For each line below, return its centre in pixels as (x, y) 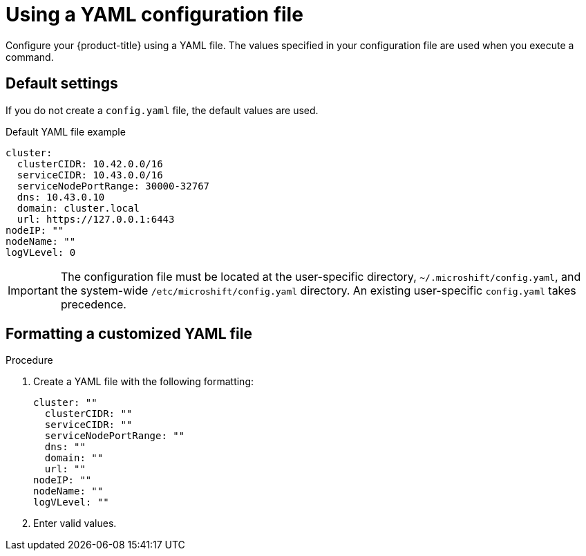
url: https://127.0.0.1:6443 (96, 219)
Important (33, 290)
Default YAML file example (66, 131)
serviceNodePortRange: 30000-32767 (113, 186)
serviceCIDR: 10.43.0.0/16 (90, 175)
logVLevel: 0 (41, 252)
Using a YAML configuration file (154, 15)
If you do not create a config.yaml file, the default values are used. (162, 110)
